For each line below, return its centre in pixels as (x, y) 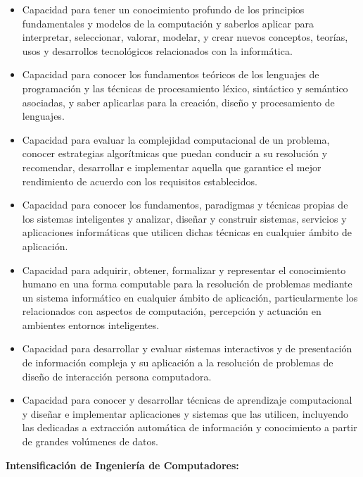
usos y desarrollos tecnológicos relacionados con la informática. (157, 50)
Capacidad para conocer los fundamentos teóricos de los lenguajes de (171, 74)
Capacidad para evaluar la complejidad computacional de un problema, (176, 139)
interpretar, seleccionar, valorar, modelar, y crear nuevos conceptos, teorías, (185, 37)
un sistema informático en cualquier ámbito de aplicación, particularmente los (190, 297)
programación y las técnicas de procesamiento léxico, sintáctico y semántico (185, 88)
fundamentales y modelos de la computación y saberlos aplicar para (168, 23)
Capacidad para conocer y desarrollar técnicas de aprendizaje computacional (187, 400)
